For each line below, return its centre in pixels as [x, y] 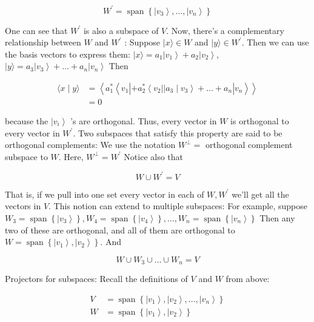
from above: [248, 279]
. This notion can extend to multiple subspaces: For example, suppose [178, 206]
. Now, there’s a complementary [225, 30]
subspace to [26, 156]
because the [27, 120]
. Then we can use [275, 42]
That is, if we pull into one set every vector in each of [105, 194]
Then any [277, 218]
